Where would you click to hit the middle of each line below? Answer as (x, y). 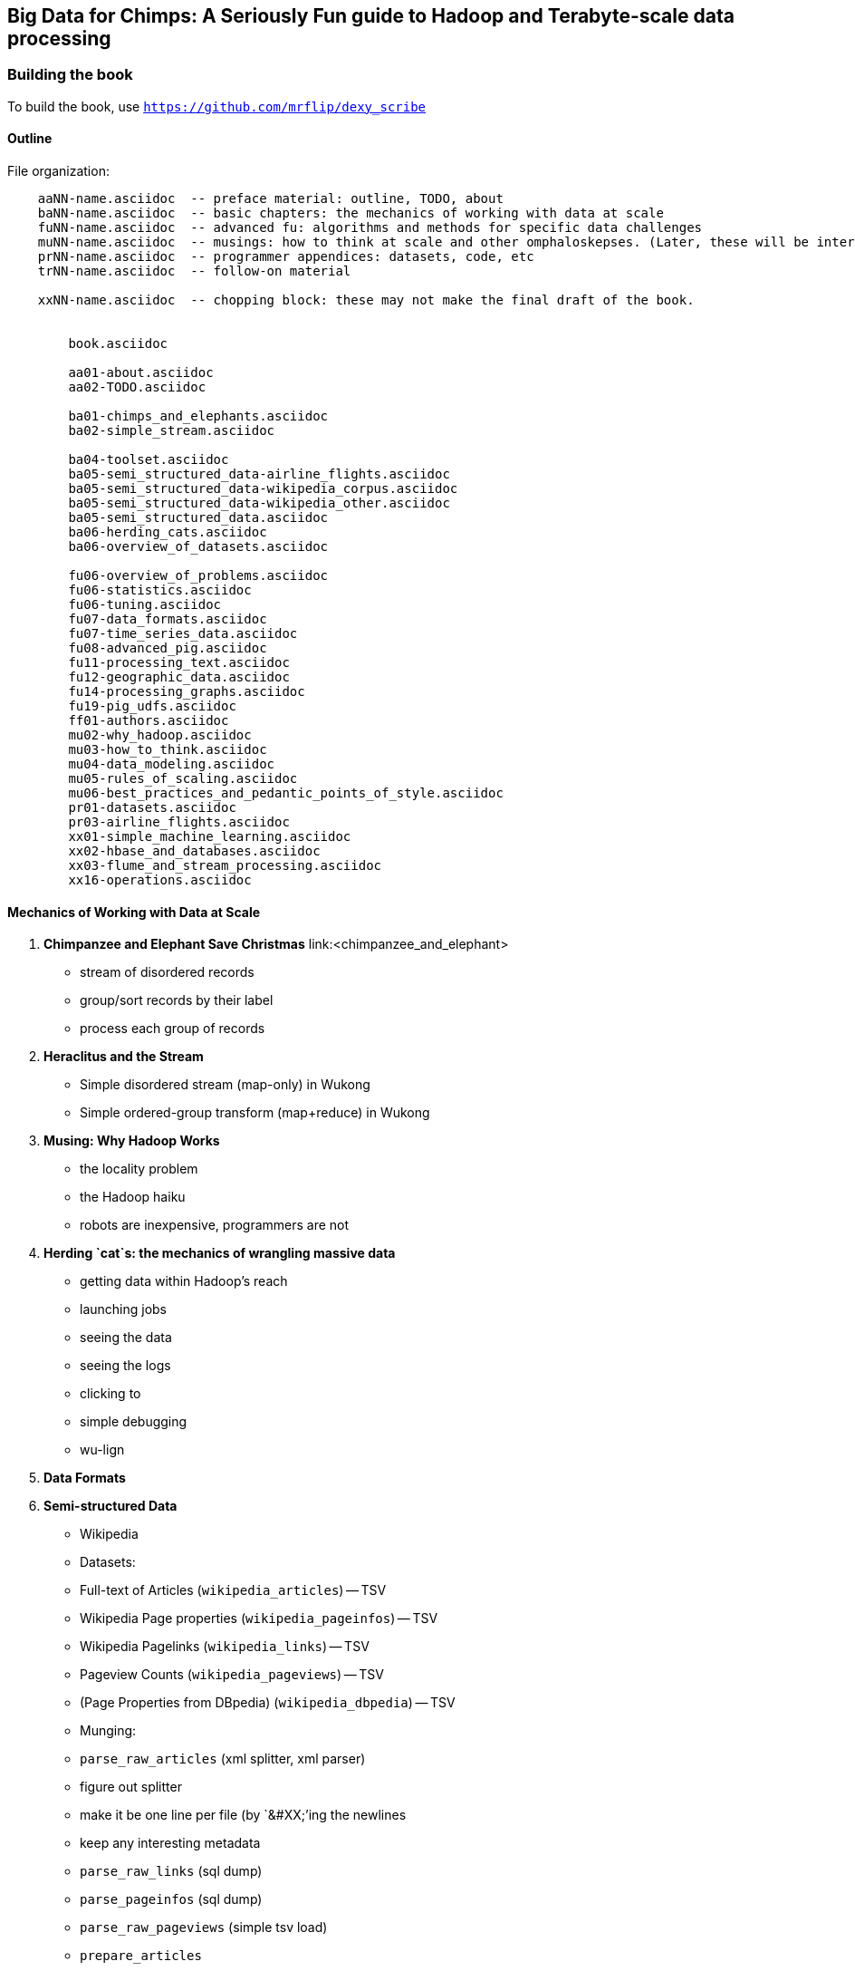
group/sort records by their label (177, 1000)
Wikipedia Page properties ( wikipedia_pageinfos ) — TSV (259, 1618)
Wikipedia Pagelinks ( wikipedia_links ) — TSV (225, 1647)
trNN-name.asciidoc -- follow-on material (194, 271)
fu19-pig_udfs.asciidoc (152, 706)
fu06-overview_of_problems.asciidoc (198, 576)
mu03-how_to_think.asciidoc (168, 750)
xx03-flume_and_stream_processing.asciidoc (225, 866)
